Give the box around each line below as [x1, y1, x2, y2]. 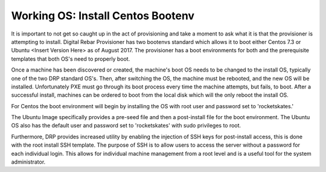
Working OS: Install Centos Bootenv [11, 9, 195, 22]
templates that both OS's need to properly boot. [11, 55, 130, 63]
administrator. [11, 158, 46, 165]
